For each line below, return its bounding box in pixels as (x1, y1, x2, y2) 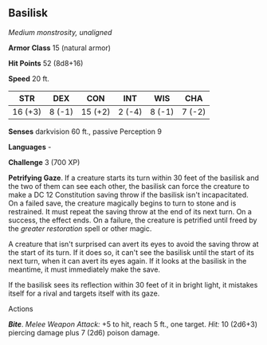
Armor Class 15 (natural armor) (8, 43, 112, 53)
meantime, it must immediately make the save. (8, 265, 161, 274)
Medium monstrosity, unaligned (8, 27, 112, 37)
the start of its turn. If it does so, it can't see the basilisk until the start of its (8, 247, 255, 257)
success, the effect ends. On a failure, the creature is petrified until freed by (8, 215, 257, 225)
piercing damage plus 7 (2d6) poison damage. (8, 327, 160, 337)
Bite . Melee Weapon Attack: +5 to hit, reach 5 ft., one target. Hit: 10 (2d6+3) (8, 319, 257, 329)
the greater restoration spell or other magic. (8, 223, 152, 233)
